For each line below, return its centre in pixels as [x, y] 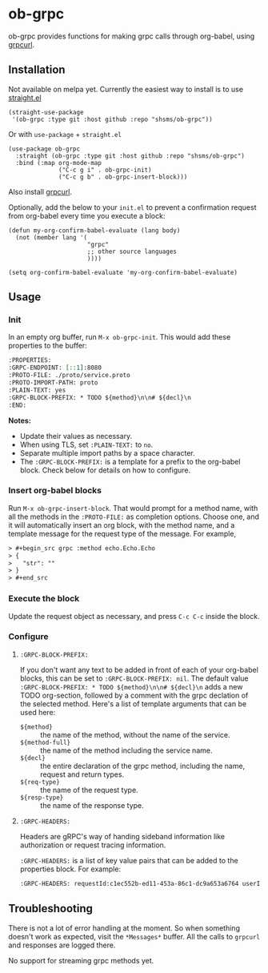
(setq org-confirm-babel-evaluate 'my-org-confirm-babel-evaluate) [123, 272]
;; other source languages [132, 251]
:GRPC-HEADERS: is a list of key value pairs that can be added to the [129, 860]
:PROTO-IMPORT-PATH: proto [53, 383]
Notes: [20, 420]
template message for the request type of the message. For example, [122, 533]
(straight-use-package [46, 112]
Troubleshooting [51, 909]
